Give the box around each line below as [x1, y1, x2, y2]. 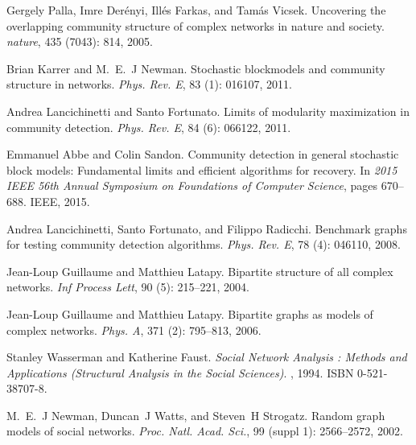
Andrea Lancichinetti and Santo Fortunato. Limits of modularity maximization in [6, 102, 410, 119]
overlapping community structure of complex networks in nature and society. [6, 17, 385, 34]
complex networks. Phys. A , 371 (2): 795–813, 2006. [6, 321, 262, 338]
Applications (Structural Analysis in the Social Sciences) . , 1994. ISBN [6, 364, 354, 381]
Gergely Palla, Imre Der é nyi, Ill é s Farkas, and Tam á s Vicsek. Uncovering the [6, 2, 386, 18]
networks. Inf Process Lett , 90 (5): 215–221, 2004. [6, 278, 249, 295]
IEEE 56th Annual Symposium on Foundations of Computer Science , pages [6, 177, 378, 194]
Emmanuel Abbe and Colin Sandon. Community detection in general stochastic [6, 146, 399, 163]
